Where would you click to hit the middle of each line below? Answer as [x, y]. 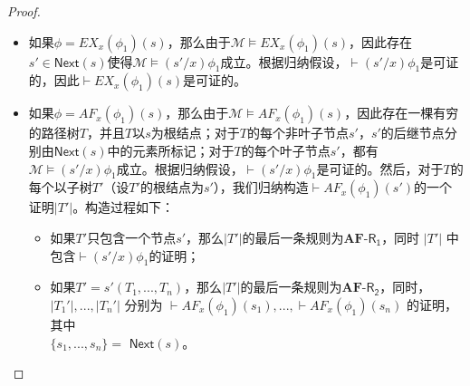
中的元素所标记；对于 [171, 150]
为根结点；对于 [195, 133]
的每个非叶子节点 [297, 133]
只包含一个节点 [132, 237]
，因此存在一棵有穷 [402, 113]
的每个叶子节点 [286, 150]
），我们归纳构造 [261, 187]
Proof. [24, 11]
